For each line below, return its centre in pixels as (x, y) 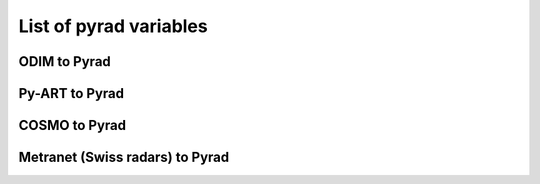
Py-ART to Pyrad (71, 93)
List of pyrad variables (113, 26)
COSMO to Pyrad (72, 125)
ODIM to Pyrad (65, 61)
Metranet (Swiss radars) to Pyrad (124, 157)
